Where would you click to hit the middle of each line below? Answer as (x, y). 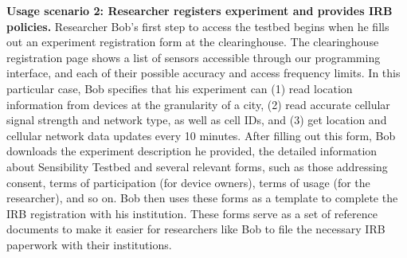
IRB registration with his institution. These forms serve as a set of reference (192, 213)
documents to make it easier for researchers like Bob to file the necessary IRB (196, 229)
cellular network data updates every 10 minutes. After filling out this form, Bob (201, 135)
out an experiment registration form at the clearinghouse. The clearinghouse (193, 42)
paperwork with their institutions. (89, 244)
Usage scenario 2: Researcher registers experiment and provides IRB (200, 10)
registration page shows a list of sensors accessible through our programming (194, 57)
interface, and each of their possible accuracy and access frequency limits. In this (203, 73)
